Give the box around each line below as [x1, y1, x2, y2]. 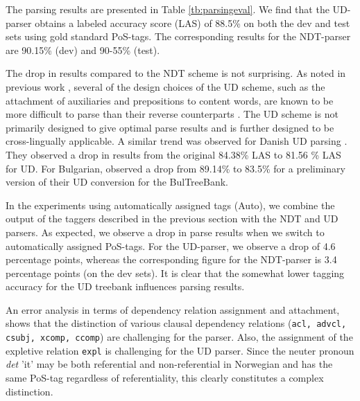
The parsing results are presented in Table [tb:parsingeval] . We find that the [6, 2, 329, 16]
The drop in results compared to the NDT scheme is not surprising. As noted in [6, 66, 346, 80]
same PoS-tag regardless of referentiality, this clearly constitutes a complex [6, 371, 324, 385]
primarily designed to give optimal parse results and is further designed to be [6, 120, 334, 134]
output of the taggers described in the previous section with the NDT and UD [6, 211, 338, 226]
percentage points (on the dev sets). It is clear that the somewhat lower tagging [6, 265, 345, 280]
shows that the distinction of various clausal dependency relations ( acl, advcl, [6, 316, 347, 330]
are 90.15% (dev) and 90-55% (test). [6, 42, 160, 57]
